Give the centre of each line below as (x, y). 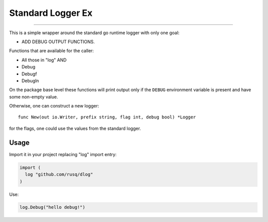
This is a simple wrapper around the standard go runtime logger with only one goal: (94, 33)
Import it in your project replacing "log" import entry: (63, 154)
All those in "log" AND (44, 60)
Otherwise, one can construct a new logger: (54, 106)
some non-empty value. (33, 97)
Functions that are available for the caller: (52, 51)
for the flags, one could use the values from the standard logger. (75, 128)
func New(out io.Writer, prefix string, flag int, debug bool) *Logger (107, 117)
